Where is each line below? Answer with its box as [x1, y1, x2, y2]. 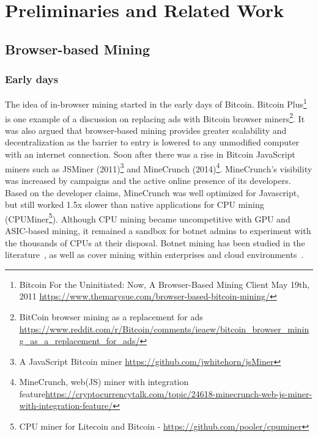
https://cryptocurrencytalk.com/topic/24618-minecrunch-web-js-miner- [45, 387, 312, 400]
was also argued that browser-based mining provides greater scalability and [5, 123, 287, 136]
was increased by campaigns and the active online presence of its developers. [5, 174, 291, 186]
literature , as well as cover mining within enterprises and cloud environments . [5, 248, 304, 261]
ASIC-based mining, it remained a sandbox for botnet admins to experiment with [5, 224, 311, 237]
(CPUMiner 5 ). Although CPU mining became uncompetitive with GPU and [5, 210, 290, 225]
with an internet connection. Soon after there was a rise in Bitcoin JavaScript [5, 148, 295, 161]
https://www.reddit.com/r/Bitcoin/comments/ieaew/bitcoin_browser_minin [19, 322, 309, 335]
